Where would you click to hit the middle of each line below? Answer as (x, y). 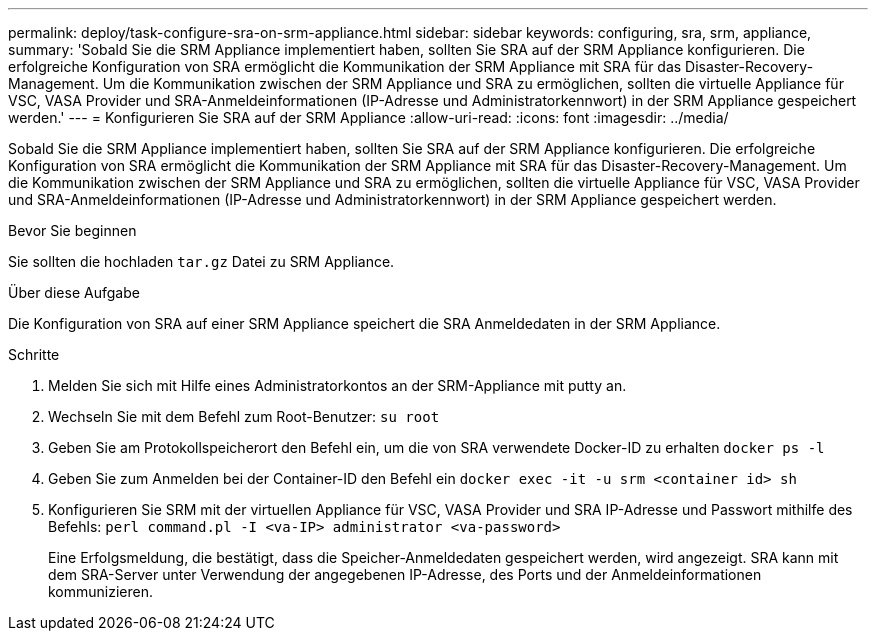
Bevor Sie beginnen (72, 230)
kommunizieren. (101, 591)
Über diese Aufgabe (74, 292)
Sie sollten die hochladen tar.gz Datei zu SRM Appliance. (201, 261)
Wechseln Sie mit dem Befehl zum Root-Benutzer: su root (244, 416)
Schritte (34, 354)
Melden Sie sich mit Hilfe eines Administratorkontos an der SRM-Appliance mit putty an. (337, 385)
